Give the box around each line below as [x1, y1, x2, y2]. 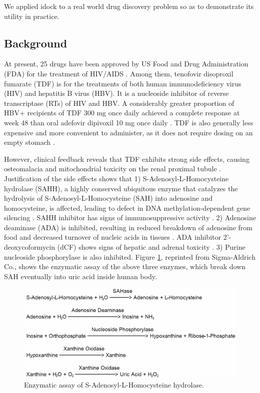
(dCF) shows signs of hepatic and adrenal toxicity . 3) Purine [57, 242, 245, 252]
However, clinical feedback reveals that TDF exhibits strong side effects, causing [4, 153, 249, 164]
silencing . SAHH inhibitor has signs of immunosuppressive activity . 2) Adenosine [4, 212, 256, 223]
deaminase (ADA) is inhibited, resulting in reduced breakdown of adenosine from [4, 222, 252, 232]
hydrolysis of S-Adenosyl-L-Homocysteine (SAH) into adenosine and [4, 193, 213, 203]
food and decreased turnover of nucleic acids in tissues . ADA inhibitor [4, 232, 221, 242]
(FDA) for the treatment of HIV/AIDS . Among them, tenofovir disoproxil [4, 68, 233, 78]
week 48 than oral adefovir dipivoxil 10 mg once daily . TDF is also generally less [4, 117, 253, 127]
